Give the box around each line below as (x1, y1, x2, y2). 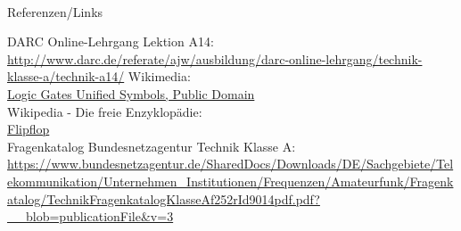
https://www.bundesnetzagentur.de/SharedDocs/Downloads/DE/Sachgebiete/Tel (7, 154, 454, 173)
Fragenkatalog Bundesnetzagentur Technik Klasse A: (7, 136, 296, 155)
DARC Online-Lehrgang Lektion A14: (7, 32, 214, 51)
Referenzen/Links (7, 2, 103, 21)
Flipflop (7, 120, 50, 138)
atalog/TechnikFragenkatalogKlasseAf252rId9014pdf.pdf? (7, 189, 320, 208)
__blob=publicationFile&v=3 (7, 207, 174, 226)
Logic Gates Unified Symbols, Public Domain (7, 84, 255, 103)
